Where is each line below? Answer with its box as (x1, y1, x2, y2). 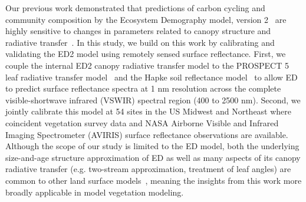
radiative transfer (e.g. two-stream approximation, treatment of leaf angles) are (5, 163, 291, 175)
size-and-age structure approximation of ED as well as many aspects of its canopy (5, 151, 301, 163)
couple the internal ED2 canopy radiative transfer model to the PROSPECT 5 (5, 59, 289, 71)
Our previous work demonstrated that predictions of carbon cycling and (5, 2, 265, 14)
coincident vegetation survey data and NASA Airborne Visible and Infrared (5, 116, 279, 129)
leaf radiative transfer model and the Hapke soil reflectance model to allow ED (5, 70, 298, 83)
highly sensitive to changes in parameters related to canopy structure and (5, 25, 271, 37)
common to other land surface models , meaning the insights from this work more (5, 174, 302, 186)
